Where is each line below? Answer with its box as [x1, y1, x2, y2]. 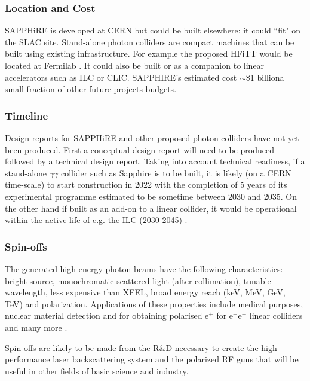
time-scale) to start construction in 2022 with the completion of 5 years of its [5, 178, 287, 191]
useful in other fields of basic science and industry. [5, 364, 189, 377]
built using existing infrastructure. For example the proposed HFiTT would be [5, 47, 293, 60]
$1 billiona [245, 71, 284, 83]
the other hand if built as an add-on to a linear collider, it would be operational [5, 202, 297, 214]
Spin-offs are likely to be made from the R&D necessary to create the [5, 341, 259, 353]
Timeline [5, 108, 48, 123]
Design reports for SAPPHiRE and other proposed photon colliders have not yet [5, 132, 299, 144]
